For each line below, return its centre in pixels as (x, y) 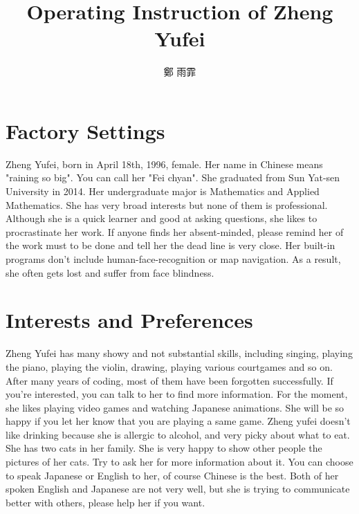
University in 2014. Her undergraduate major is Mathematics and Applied (163, 191)
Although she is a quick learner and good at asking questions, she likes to (162, 218)
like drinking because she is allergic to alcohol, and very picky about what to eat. (178, 434)
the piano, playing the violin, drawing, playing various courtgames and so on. (169, 366)
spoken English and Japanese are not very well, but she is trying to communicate (178, 489)
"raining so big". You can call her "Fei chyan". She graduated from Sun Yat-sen (173, 177)
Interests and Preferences (129, 320)
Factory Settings (85, 130)
